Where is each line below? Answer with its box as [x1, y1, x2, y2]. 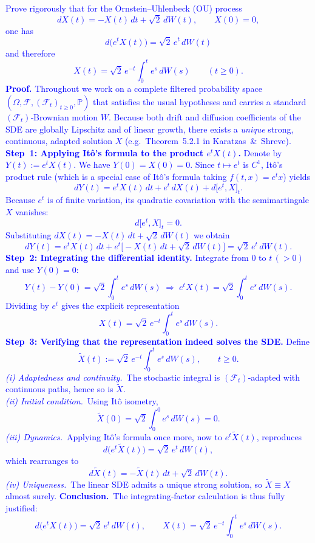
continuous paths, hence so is [5, 382, 113, 395]
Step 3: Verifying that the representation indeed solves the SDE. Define [5, 334, 310, 347]
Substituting [5, 229, 52, 241]
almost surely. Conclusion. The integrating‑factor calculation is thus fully [5, 489, 285, 502]
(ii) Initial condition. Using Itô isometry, [5, 394, 158, 407]
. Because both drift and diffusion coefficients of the [109, 110, 301, 123]
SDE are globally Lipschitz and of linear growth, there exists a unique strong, [5, 122, 294, 135]
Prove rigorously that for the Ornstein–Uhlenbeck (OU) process [5, 2, 242, 14]
